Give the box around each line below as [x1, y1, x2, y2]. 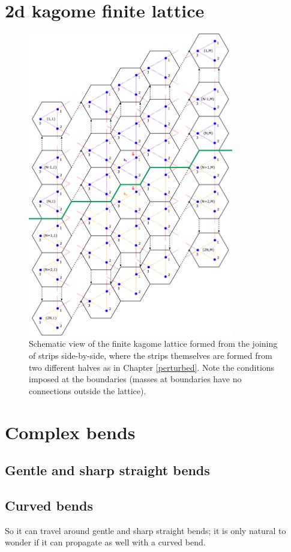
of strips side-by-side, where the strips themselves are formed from [29, 349, 272, 361]
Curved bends [5, 496, 93, 514]
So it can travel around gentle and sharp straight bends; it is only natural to [5, 524, 286, 536]
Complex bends [5, 419, 136, 444]
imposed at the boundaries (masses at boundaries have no [29, 373, 242, 385]
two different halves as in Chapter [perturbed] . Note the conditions [29, 361, 275, 373]
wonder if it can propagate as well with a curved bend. [5, 536, 206, 548]
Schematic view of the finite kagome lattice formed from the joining [29, 337, 278, 350]
